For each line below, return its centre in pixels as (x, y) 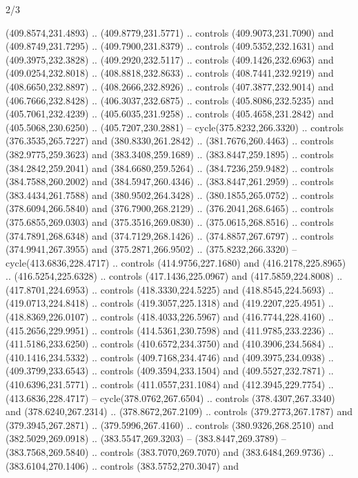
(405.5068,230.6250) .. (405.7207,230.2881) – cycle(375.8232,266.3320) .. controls (175, 127)
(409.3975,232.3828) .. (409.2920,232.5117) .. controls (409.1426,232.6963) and (170, 59)
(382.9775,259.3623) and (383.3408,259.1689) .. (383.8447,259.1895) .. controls (170, 154)
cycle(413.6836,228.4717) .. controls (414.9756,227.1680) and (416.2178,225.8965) (176, 262)
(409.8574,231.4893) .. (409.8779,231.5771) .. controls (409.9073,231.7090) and (170, 32)
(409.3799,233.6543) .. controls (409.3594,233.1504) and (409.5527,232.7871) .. (170, 371)
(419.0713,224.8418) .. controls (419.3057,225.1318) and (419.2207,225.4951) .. (170, 303)
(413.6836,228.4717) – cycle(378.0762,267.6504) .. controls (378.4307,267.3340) (170, 398)
